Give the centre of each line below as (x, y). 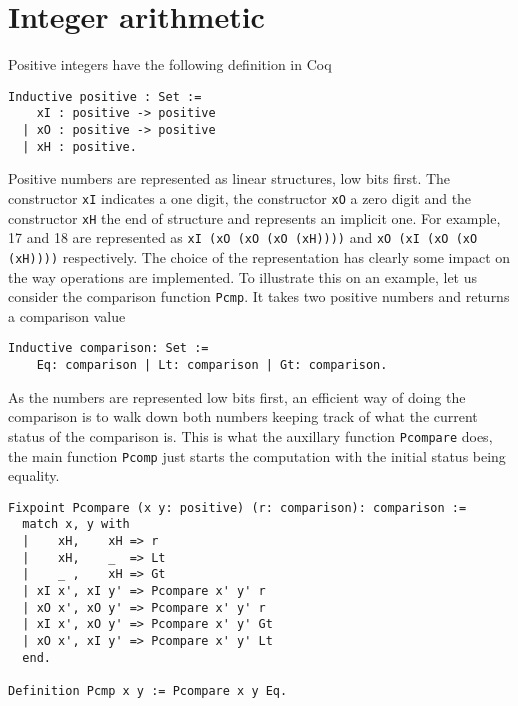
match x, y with (76, 524)
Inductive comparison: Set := (108, 348)
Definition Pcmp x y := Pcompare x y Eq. (148, 691)
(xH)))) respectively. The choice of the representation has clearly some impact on (259, 256)
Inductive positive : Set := (105, 96)
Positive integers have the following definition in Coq (170, 64)
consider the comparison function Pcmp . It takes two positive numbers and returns (259, 296)
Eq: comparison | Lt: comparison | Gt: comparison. (212, 365)
